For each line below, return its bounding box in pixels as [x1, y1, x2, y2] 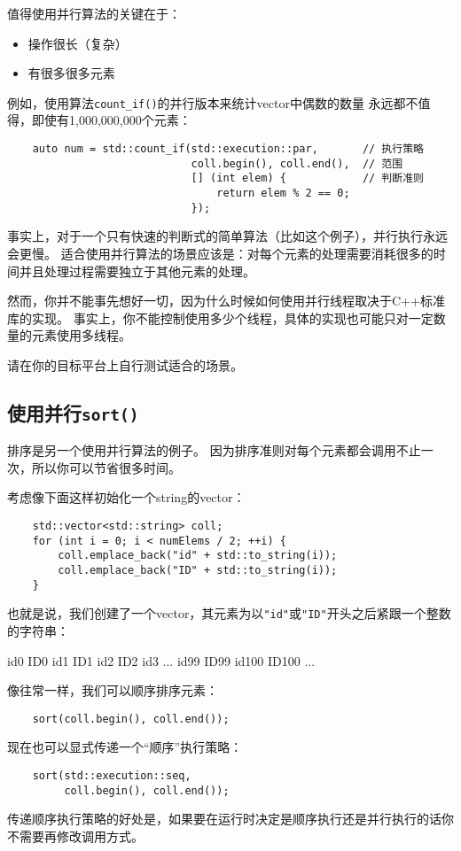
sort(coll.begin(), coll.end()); [32, 712, 230, 725]
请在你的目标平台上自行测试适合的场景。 [7, 355, 243, 374]
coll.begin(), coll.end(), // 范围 [191, 157, 403, 170]
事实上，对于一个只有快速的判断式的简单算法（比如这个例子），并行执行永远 [7, 227, 448, 245]
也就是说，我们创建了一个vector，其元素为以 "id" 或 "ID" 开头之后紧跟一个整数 [7, 604, 451, 623]
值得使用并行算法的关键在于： [7, 4, 181, 22]
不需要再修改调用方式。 [7, 826, 144, 845]
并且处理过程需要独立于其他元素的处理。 [19, 261, 255, 280]
